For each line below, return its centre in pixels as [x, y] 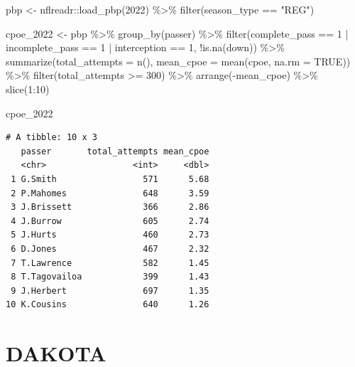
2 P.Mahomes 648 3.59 [110, 193]
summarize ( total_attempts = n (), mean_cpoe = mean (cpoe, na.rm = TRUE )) [178, 61]
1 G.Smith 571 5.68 [110, 179]
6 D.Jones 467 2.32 [110, 249]
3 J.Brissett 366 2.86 [110, 207]
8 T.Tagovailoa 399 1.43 [110, 277]
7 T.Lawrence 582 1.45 [110, 263]
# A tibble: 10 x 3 [51, 138]
